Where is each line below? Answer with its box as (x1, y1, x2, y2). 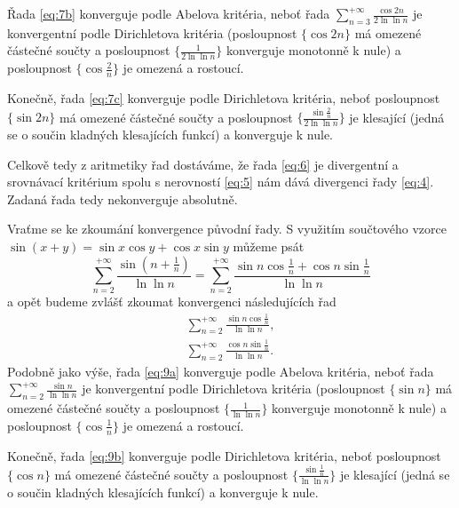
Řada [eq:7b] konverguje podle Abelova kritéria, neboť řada (7, 4, 330, 22)
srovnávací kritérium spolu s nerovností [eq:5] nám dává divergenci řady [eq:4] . (7, 172, 434, 191)
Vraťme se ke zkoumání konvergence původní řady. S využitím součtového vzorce (7, 219, 447, 238)
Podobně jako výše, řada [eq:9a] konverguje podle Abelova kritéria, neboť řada (7, 361, 434, 380)
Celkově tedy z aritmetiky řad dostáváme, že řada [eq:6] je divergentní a (7, 155, 399, 173)
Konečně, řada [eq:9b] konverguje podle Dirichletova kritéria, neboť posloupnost (7, 446, 441, 464)
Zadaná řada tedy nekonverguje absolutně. (7, 189, 238, 208)
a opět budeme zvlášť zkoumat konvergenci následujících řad (7, 292, 336, 311)
